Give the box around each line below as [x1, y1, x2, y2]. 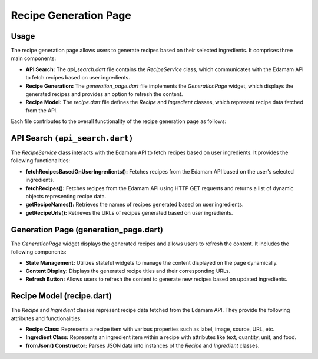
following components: [11, 248, 67, 255]
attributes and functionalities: [11, 315, 82, 322]
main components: [11, 55, 56, 62]
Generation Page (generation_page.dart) [11, 224, 163, 235]
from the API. [25, 107, 58, 114]
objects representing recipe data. [25, 193, 107, 200]
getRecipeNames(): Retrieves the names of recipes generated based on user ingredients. [25, 201, 244, 208]
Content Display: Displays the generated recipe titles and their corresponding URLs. [25, 267, 231, 274]
